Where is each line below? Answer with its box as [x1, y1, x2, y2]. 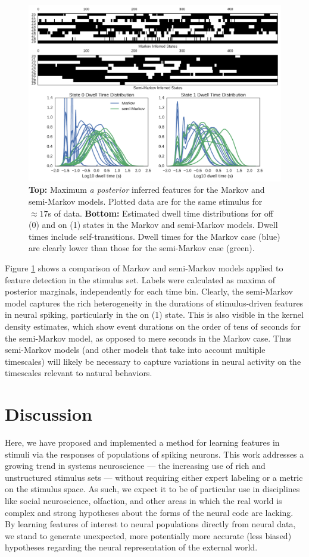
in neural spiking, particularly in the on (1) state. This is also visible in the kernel [5, 308, 304, 321]
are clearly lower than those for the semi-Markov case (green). [29, 242, 255, 254]
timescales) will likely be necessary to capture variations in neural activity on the [5, 355, 301, 367]
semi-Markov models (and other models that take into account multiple [5, 343, 266, 356]
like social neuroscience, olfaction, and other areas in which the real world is [5, 495, 282, 507]
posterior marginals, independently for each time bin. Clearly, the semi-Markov [5, 285, 293, 298]
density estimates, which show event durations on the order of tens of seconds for [5, 320, 301, 332]
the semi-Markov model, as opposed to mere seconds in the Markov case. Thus [5, 331, 292, 344]
